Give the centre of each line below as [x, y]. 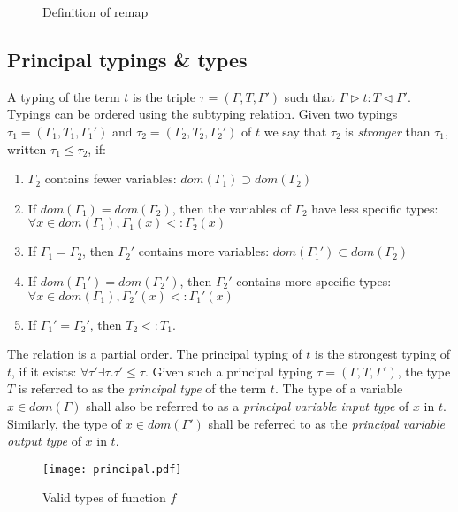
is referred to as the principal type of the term [142, 388]
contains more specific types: [314, 280]
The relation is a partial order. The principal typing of [155, 354]
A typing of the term [64, 96]
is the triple [164, 96]
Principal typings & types [127, 59]
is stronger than [388, 131]
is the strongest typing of [382, 354]
